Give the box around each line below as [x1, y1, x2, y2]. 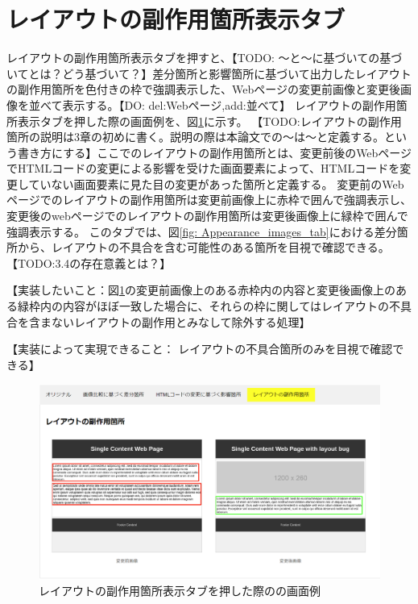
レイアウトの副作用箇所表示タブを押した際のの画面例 [39, 582, 321, 599]
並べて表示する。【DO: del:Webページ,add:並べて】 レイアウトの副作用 [28, 96, 396, 113]
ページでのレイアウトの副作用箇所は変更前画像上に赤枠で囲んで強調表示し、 [6, 191, 412, 208]
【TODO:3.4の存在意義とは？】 [6, 254, 172, 271]
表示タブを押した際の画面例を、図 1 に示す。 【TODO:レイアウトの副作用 [17, 112, 402, 129]
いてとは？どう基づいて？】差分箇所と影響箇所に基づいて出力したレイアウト [6, 65, 412, 81]
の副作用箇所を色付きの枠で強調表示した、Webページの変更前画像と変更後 [6, 81, 400, 98]
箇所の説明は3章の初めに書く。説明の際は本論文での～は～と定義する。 [6, 128, 384, 145]
